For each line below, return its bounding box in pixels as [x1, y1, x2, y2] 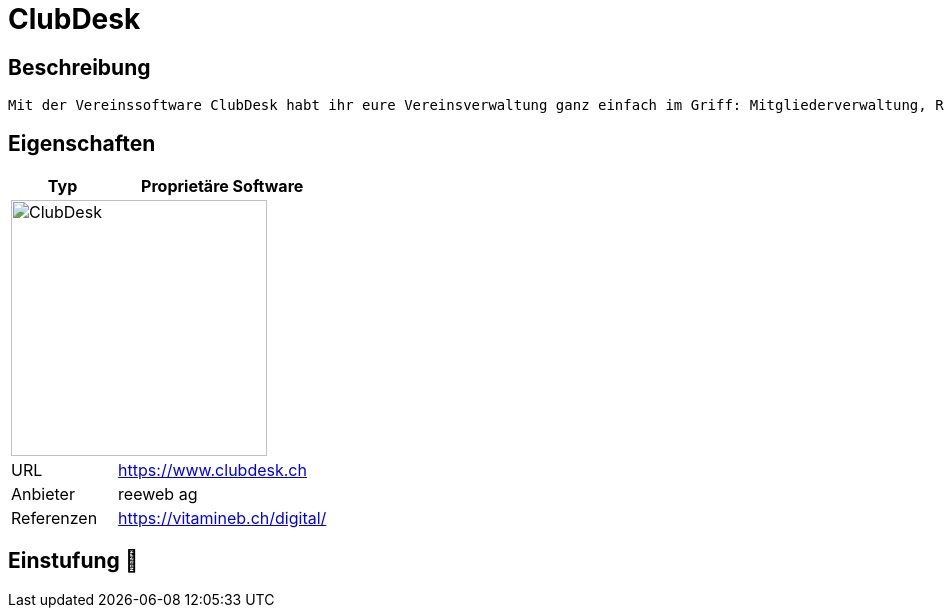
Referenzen [11, 508, 98, 529]
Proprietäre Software [141, 176, 304, 197]
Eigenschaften [8, 130, 156, 156]
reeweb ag [118, 484, 198, 505]
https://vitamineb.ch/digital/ [118, 508, 327, 529]
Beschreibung [8, 54, 151, 80]
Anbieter [11, 484, 75, 505]
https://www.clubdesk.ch [118, 460, 307, 481]
